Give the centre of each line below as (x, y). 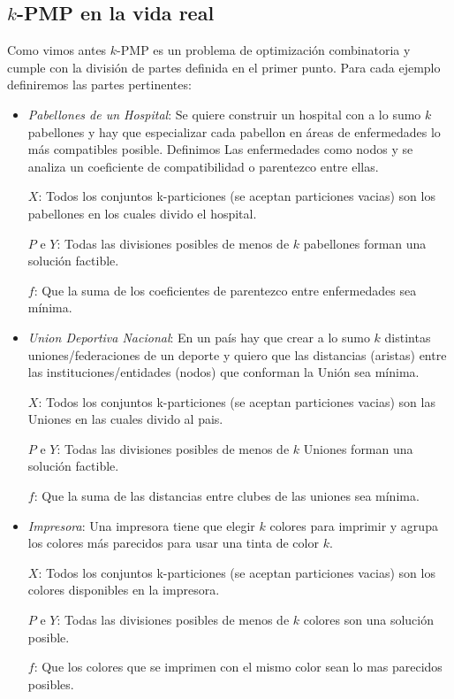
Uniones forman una (358, 448)
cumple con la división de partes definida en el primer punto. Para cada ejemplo (224, 67)
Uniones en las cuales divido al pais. (125, 419)
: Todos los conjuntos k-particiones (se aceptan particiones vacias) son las (237, 401)
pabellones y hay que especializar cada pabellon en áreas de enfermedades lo (234, 131)
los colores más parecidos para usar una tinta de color (173, 543)
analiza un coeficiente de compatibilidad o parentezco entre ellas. (203, 166)
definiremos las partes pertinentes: (99, 84)
